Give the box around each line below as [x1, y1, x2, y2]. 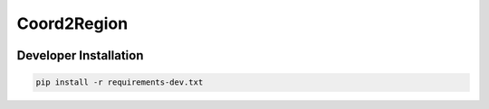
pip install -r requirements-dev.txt [35, 77, 204, 87]
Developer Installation [16, 48, 144, 63]
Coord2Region [16, 14, 129, 33]
